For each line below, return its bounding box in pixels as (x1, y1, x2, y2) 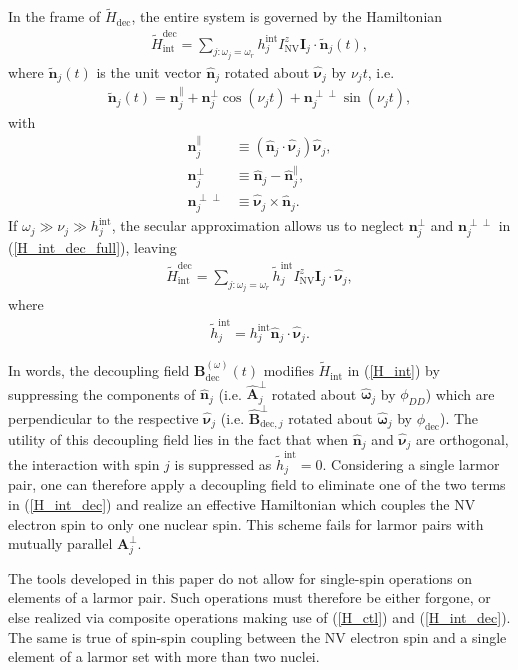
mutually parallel (8, 533, 113, 554)
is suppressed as (174, 453, 272, 474)
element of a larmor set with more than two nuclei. (8, 646, 320, 667)
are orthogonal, (416, 428, 509, 449)
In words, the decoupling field (8, 360, 190, 381)
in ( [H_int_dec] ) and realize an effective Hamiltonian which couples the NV (8, 493, 476, 514)
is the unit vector (96, 62, 202, 82)
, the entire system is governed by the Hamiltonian (131, 6, 443, 27)
